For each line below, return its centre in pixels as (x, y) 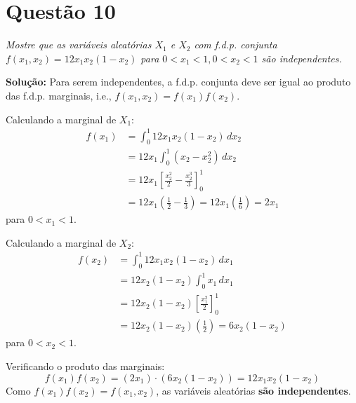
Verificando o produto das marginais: (85, 366)
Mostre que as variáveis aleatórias (79, 45)
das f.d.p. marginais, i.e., (59, 95)
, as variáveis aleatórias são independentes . (253, 390)
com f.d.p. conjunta (236, 45)
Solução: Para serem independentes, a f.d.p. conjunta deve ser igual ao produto (178, 82)
